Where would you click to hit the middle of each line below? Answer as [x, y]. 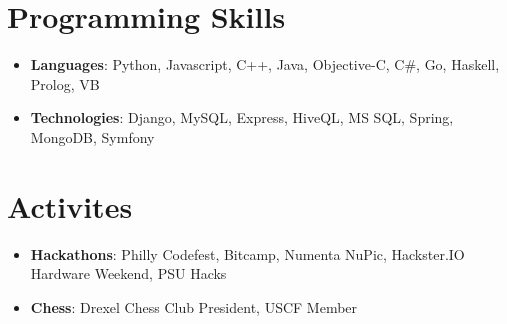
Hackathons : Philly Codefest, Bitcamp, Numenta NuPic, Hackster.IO [247, 253]
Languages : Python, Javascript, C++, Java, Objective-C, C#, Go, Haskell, [265, 64]
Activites [70, 205]
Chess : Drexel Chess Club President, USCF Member [194, 306]
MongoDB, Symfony [92, 136]
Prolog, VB [65, 83]
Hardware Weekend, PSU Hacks [128, 273]
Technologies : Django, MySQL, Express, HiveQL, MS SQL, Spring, [242, 117]
